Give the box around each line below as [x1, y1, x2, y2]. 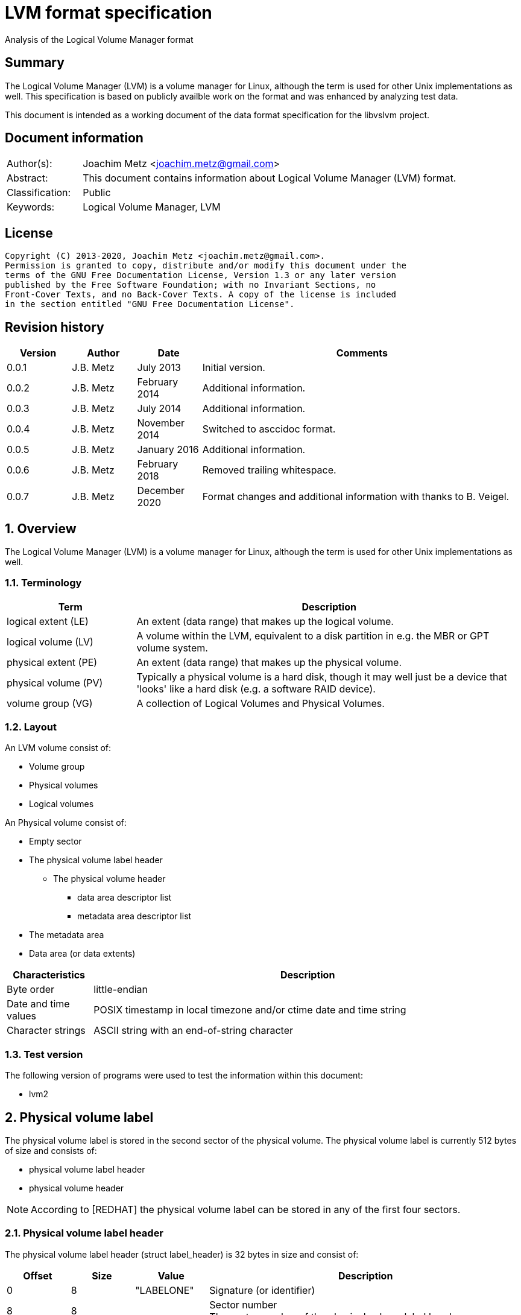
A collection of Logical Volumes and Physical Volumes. [136, 697, 385, 709]
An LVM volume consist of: [5, 743, 112, 753]
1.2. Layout [5, 721, 57, 734]
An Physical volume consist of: [5, 817, 127, 828]
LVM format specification [5, 2, 212, 23]
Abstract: [7, 172, 48, 185]
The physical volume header [53, 873, 166, 884]
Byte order [7, 983, 55, 996]
